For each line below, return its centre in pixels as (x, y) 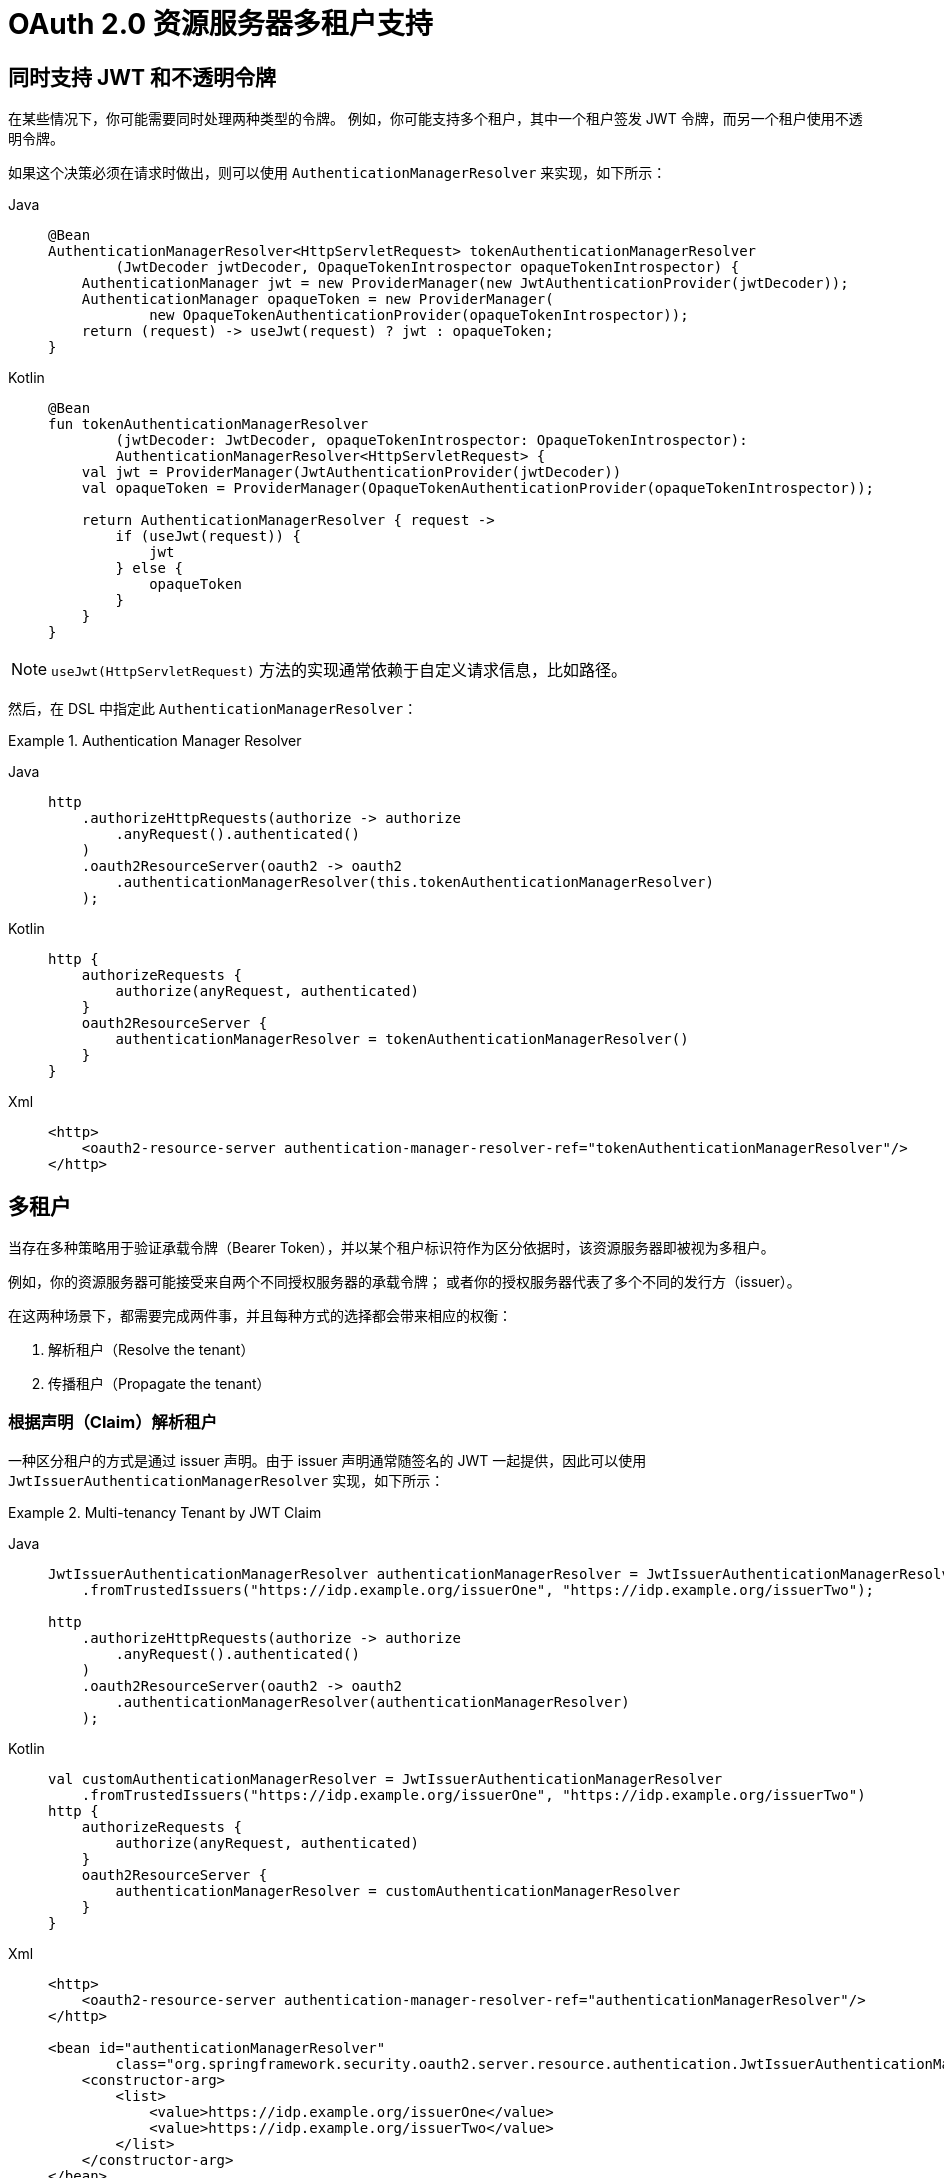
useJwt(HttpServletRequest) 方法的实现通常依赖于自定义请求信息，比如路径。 (339, 670)
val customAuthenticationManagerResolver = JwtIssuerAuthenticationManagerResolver (385, 1778)
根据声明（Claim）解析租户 (112, 1422)
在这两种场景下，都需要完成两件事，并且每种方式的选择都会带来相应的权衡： (260, 1316)
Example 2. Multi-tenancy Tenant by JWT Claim (165, 1512)
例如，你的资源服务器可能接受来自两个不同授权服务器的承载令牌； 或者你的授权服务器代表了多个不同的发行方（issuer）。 (404, 1282)
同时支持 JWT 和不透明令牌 (142, 77)
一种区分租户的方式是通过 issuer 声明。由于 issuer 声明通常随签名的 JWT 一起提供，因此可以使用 (327, 1460)
